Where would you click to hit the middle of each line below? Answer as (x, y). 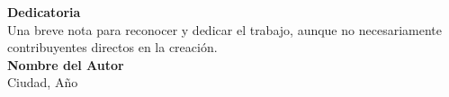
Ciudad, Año (43, 82)
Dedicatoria (44, 12)
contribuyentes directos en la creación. (112, 47)
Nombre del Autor (66, 64)
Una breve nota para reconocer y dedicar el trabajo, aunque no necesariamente (224, 29)
